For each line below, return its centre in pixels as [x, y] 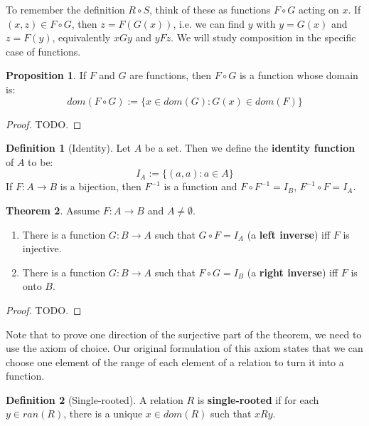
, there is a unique [103, 414]
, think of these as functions [210, 9]
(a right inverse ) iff [293, 272]
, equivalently [81, 37]
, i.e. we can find [209, 23]
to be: [41, 161]
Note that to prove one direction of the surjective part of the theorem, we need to [184, 334]
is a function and [200, 186]
